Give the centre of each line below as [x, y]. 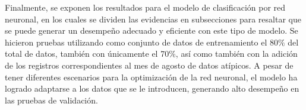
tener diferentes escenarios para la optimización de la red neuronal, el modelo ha [151, 77]
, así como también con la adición [236, 54]
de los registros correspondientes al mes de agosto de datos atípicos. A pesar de [149, 65]
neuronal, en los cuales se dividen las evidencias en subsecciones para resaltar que [153, 19]
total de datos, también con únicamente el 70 [87, 54]
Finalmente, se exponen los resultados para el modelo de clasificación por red [145, 7]
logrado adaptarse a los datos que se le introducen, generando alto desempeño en [152, 88]
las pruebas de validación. [51, 100]
